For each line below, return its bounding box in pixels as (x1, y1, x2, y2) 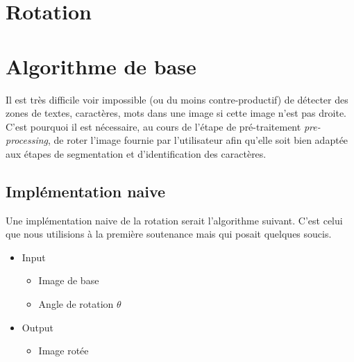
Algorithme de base (6, 51, 196, 80)
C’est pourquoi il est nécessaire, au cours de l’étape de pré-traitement (6, 119, 301, 133)
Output (22, 320, 53, 334)
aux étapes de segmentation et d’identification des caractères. (6, 146, 267, 161)
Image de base (38, 273, 99, 288)
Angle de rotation (38, 297, 114, 311)
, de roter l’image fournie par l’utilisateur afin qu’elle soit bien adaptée (48, 133, 348, 147)
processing (6, 133, 49, 147)
